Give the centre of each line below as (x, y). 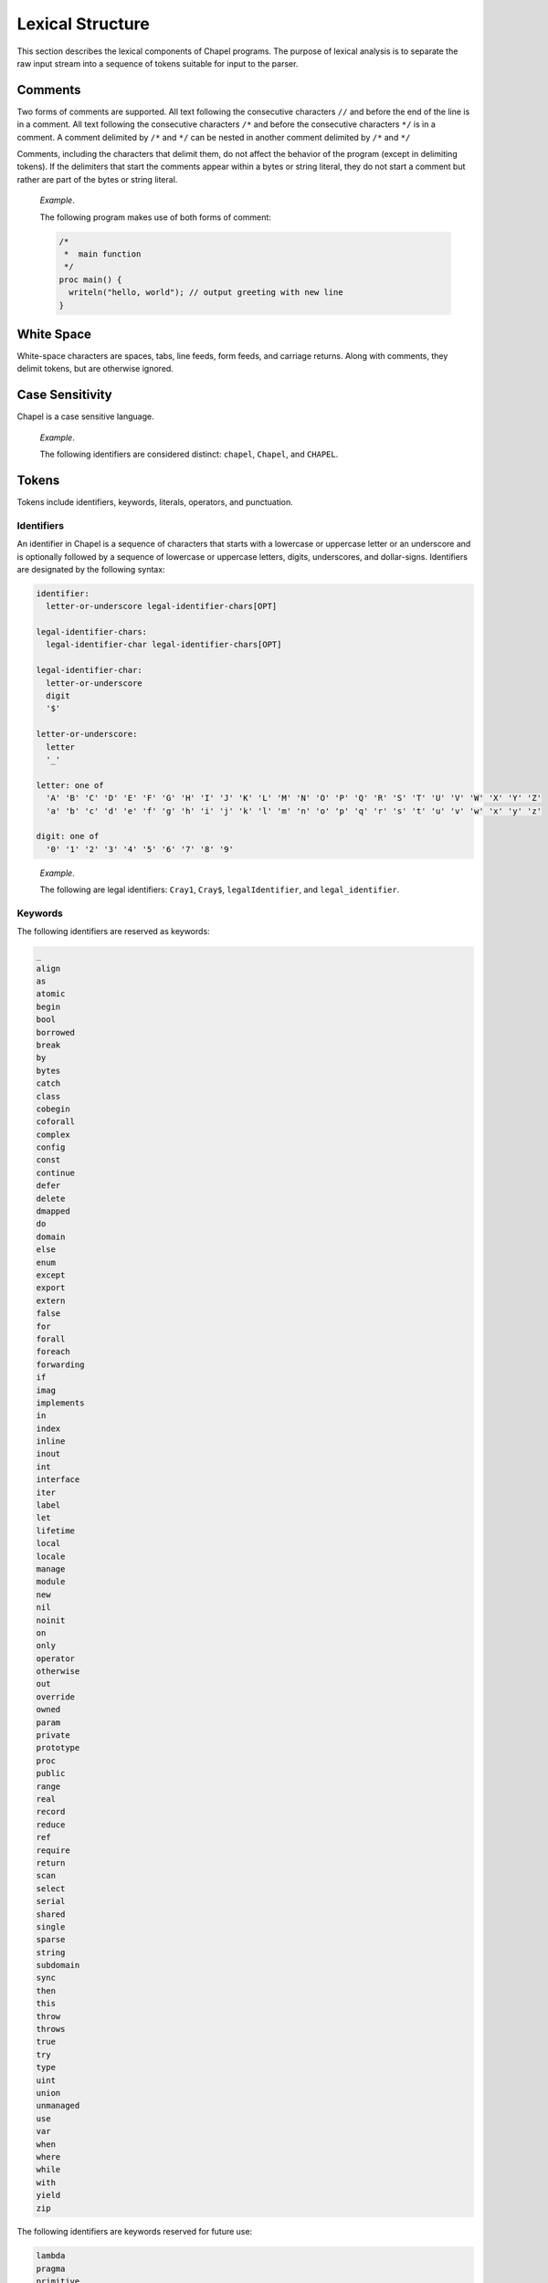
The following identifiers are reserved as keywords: (113, 931)
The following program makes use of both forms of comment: (155, 217)
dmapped (53, 1211)
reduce (51, 1825)
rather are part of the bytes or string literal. (97, 179)
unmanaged (58, 2106)
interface (58, 1480)
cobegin (53, 1109)
